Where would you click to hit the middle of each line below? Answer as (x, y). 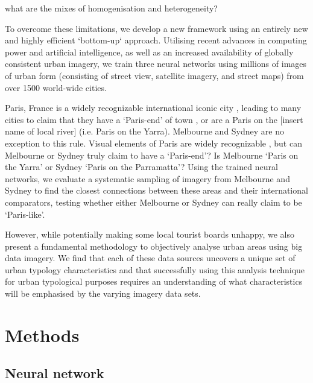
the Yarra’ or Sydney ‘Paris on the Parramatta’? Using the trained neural (141, 167)
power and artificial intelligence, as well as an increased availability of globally (149, 52)
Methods (42, 334)
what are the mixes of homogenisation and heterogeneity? (111, 8)
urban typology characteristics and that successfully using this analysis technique (155, 269)
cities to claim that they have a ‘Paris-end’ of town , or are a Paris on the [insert (154, 119)
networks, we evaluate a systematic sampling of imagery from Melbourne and (147, 178)
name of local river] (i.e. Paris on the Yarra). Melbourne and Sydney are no (144, 131)
